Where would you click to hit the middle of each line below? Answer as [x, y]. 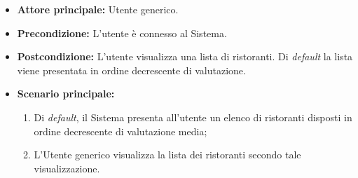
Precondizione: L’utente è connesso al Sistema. [122, 33]
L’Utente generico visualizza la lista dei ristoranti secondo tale [167, 155]
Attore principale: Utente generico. [98, 9]
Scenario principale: [66, 94]
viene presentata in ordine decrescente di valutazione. [131, 70]
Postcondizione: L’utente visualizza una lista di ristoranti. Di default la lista [185, 56]
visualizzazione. [67, 168]
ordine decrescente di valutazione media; [121, 131]
